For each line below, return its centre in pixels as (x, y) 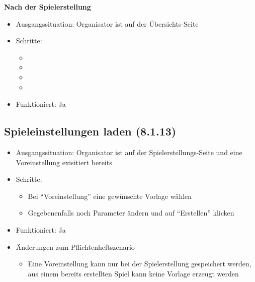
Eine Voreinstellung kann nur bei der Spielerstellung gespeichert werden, (140, 264)
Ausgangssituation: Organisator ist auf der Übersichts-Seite (107, 23)
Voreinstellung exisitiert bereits (64, 162)
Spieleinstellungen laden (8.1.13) (90, 131)
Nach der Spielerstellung (48, 7)
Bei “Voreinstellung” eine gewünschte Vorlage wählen (110, 196)
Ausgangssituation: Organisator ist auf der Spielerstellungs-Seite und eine (129, 152)
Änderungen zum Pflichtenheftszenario (75, 246)
